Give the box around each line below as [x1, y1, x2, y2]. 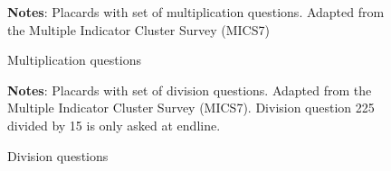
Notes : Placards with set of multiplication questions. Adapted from [7, 3, 385, 21]
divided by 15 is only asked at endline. [7, 115, 221, 134]
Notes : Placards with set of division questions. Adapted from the [7, 80, 372, 99]
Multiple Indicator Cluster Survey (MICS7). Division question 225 [7, 98, 375, 117]
